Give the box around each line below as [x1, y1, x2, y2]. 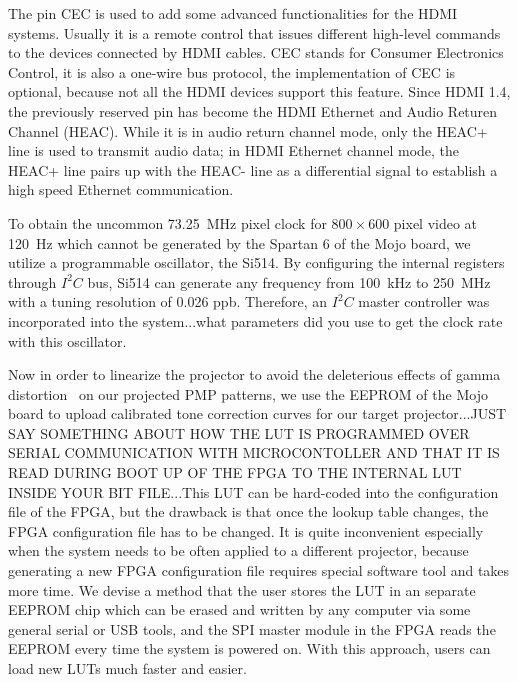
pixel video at [393, 212, 478, 233]
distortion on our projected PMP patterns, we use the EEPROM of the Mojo [8, 383, 488, 404]
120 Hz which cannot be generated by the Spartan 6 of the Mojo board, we [8, 232, 471, 253]
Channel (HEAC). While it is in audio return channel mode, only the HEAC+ [8, 120, 488, 141]
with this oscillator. [8, 330, 127, 351]
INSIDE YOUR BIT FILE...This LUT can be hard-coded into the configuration [8, 481, 499, 502]
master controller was [358, 291, 490, 312]
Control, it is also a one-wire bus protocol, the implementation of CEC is [8, 61, 456, 82]
